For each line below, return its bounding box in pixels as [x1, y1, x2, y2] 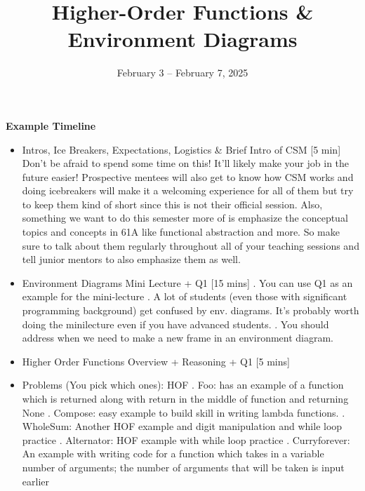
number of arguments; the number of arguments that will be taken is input [22, 459, 345, 474]
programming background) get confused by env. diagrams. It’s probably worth [22, 303, 359, 318]
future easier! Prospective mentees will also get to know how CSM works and [22, 169, 354, 184]
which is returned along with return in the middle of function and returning [22, 391, 349, 405]
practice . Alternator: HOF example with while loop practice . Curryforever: [22, 432, 350, 447]
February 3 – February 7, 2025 [117, 65, 248, 80]
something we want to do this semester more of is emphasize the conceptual [22, 210, 348, 225]
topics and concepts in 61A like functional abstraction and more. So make [22, 224, 340, 239]
